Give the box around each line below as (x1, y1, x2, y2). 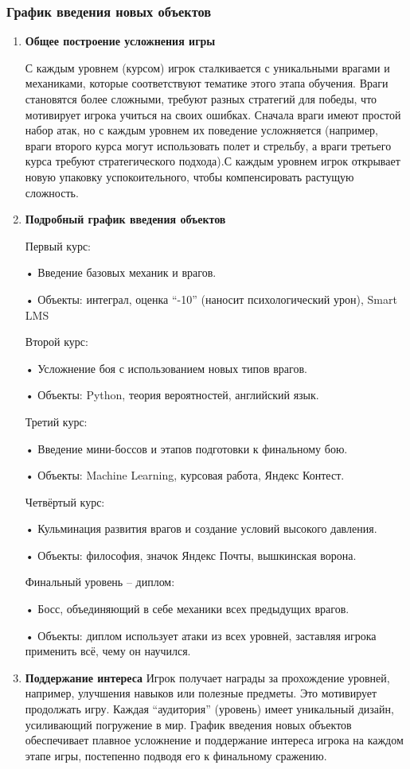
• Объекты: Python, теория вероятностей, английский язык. (25, 386, 319, 403)
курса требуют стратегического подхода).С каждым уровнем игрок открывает (25, 153, 400, 169)
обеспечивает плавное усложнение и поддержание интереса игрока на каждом (25, 732, 404, 748)
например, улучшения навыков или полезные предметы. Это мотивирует (25, 685, 377, 701)
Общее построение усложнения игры (25, 33, 216, 49)
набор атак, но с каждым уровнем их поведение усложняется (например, (25, 122, 378, 138)
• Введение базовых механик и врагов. (25, 264, 217, 281)
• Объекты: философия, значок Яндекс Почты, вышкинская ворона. (25, 546, 357, 563)
